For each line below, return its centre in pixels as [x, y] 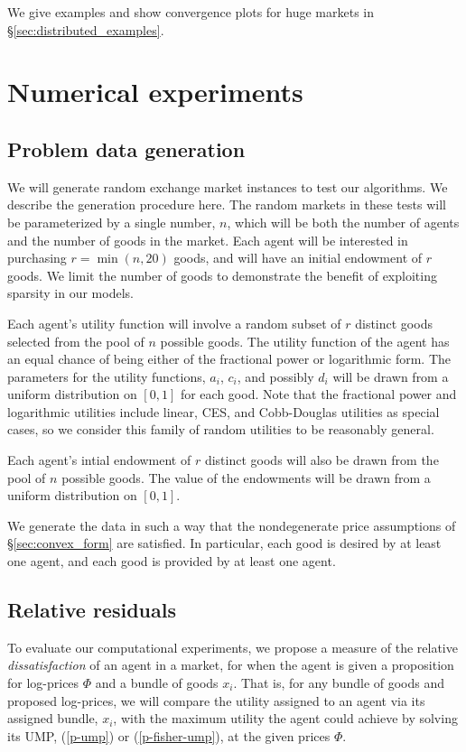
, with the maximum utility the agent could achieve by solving [285, 718]
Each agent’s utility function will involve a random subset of [174, 323]
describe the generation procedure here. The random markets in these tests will [227, 204]
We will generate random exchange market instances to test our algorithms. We [228, 186]
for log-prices [43, 683]
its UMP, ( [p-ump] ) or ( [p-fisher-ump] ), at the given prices [169, 735]
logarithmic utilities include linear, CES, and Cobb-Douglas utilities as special [224, 411]
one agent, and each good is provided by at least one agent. [172, 561]
